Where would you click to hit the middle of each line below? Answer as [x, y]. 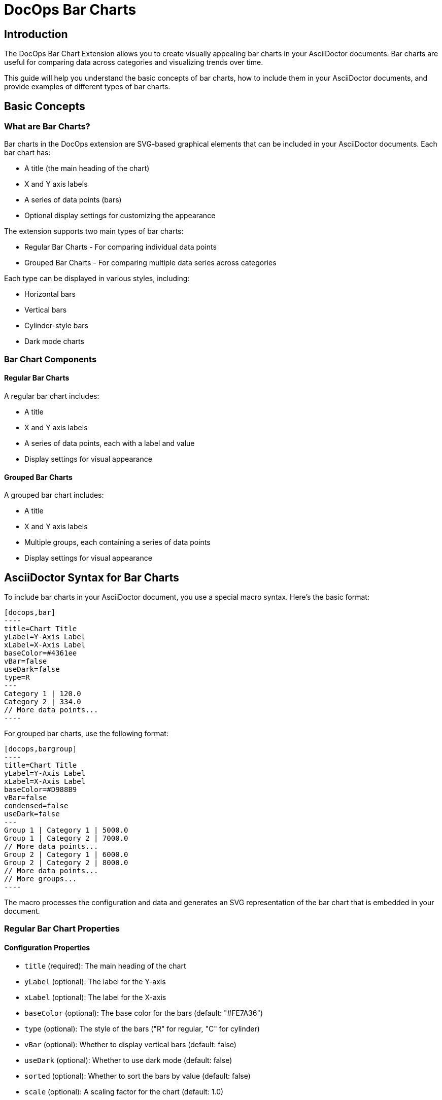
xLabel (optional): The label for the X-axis [95, 997]
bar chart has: [27, 153]
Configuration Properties [47, 948]
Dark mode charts [54, 341]
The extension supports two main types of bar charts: [94, 231]
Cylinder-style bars [57, 326]
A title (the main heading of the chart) [87, 168]
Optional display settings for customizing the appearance [120, 216]
